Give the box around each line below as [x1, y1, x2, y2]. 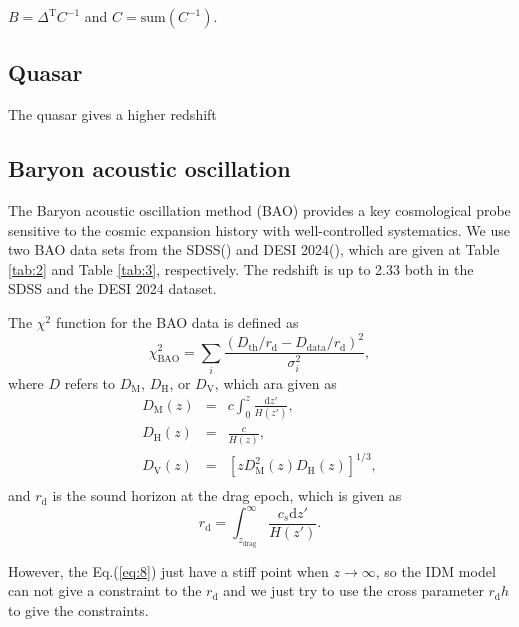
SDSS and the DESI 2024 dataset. [8, 278, 217, 299]
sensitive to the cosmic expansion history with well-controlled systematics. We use [8, 219, 510, 240]
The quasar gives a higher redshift [8, 104, 217, 125]
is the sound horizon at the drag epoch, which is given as [52, 485, 402, 506]
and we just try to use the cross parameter [223, 580, 484, 601]
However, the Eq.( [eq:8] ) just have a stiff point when [8, 560, 329, 581]
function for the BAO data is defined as [55, 311, 299, 332]
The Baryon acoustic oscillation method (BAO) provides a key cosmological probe [8, 200, 511, 220]
